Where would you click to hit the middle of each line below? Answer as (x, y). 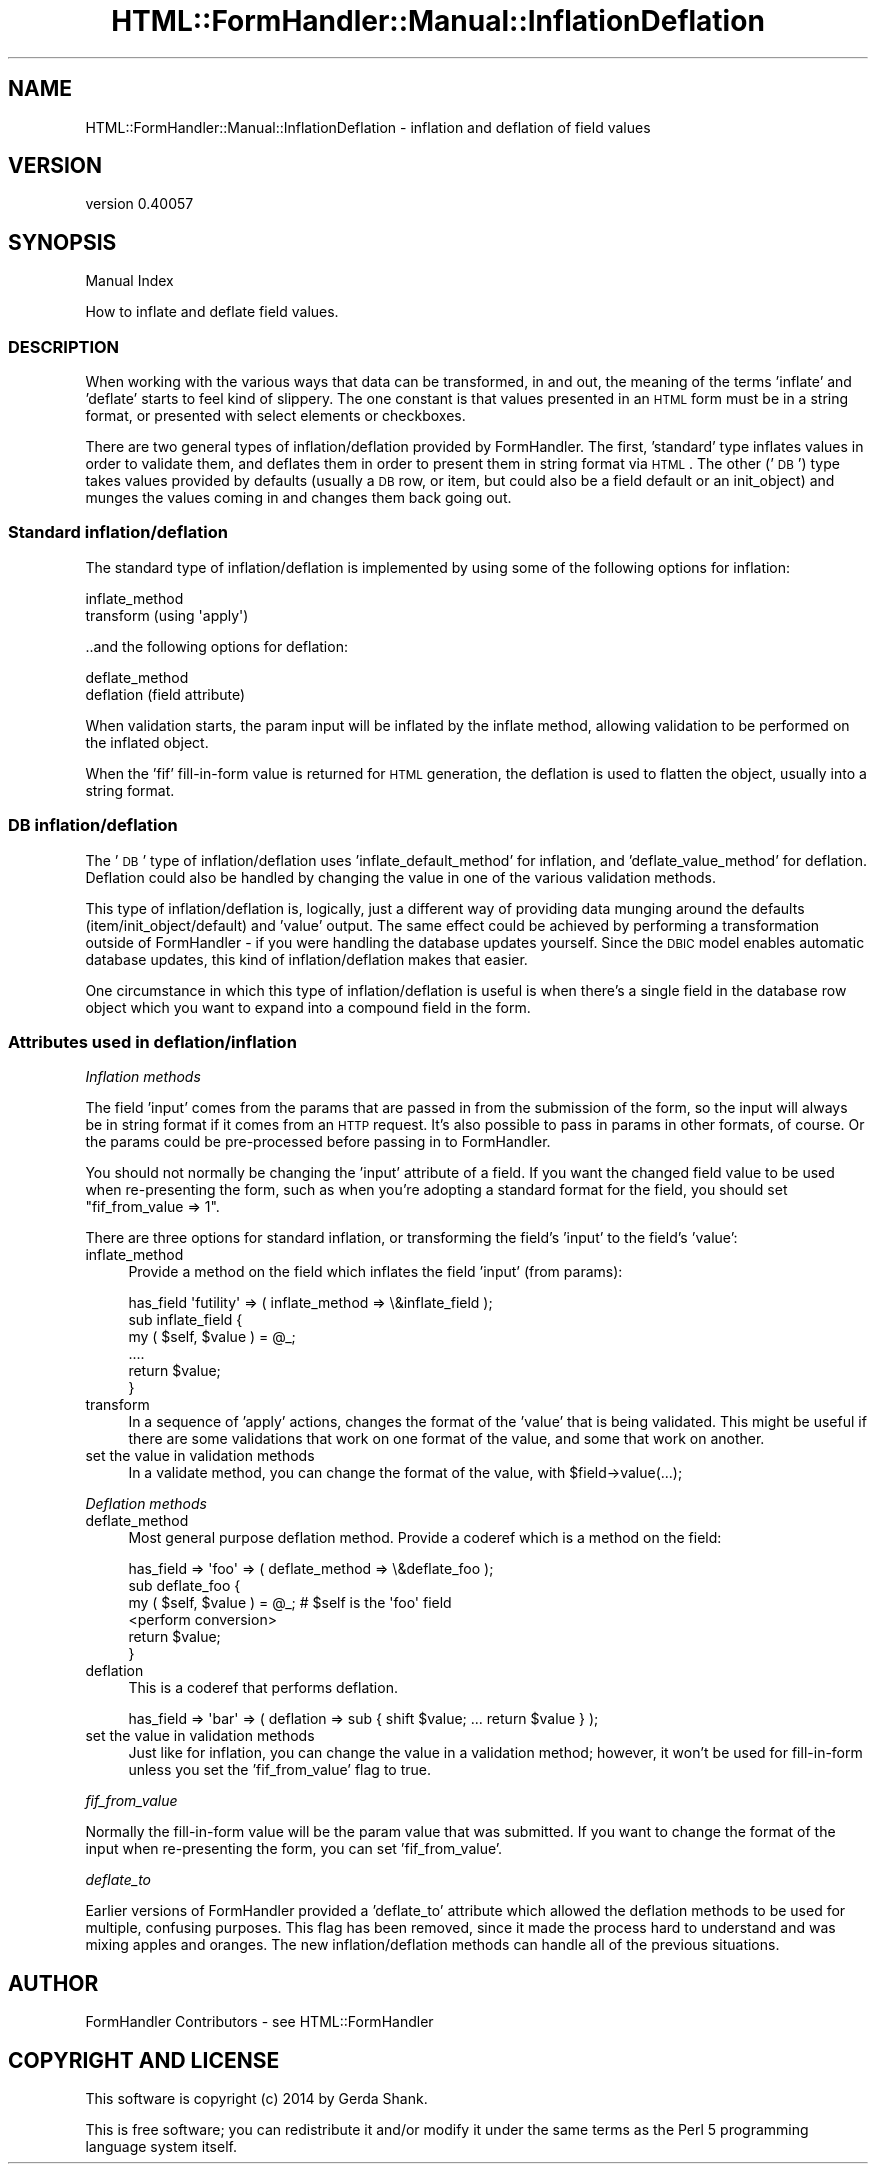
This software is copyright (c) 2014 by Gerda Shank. (256, 2098)
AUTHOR (53, 1983)
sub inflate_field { (185, 1320)
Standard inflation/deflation (118, 532)
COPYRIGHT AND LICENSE (144, 2060)
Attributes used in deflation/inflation (152, 1041)
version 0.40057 (139, 204)
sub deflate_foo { (184, 1586)
